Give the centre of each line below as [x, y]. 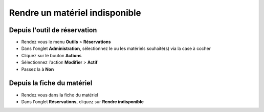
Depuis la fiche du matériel [51, 83]
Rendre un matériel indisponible [75, 13]
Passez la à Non [38, 69]
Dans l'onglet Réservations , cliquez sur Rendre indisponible [83, 101]
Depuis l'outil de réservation [53, 30]
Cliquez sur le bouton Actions [51, 55]
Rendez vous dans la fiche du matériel [60, 95]
